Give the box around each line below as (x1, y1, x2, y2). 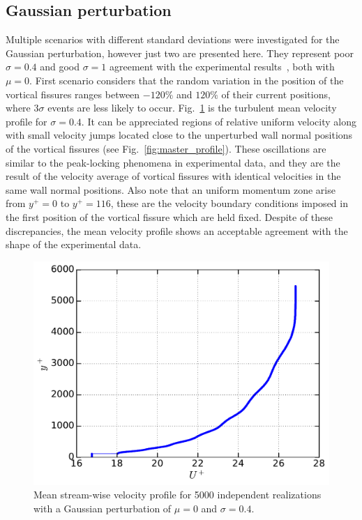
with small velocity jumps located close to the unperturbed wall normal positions (6, 128, 353, 142)
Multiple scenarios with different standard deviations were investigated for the (6, 32, 340, 47)
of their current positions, (221, 86, 331, 101)
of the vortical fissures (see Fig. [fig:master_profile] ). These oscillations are (6, 141, 326, 155)
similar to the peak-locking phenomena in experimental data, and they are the (6, 155, 340, 169)
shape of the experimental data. (6, 237, 142, 252)
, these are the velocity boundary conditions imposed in (110, 196, 348, 211)
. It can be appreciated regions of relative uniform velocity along (81, 114, 357, 128)
